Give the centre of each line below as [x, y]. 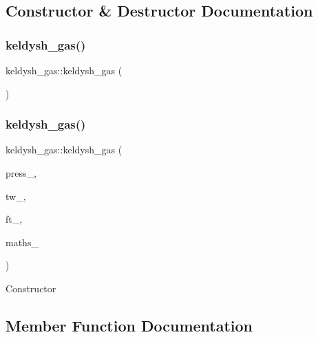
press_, [21, 173]
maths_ [22, 242]
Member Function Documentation [129, 325]
